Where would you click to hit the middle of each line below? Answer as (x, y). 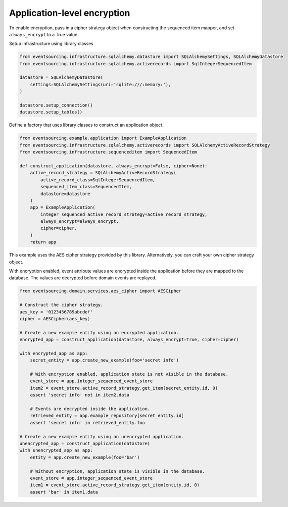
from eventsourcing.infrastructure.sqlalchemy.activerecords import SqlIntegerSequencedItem (136, 64)
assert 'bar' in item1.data (64, 492)
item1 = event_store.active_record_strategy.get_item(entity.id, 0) (115, 485)
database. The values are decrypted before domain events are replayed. (83, 278)
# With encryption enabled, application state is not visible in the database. (129, 374)
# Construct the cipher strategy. (61, 305)
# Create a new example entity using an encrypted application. (99, 332)
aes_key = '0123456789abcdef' (56, 312)
